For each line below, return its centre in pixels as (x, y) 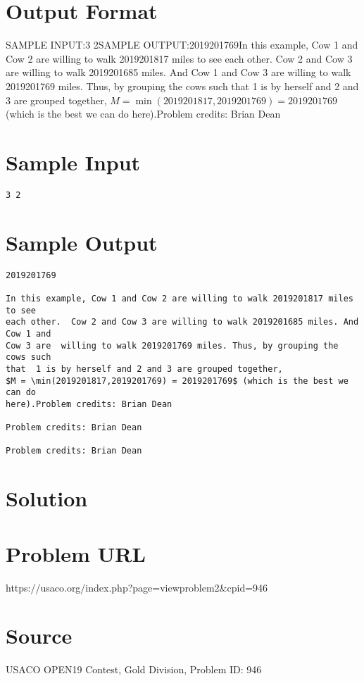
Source (39, 636)
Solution (47, 498)
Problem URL (76, 553)
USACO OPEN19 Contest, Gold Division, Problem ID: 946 (134, 669)
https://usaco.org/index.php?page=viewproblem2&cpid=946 (137, 587)
